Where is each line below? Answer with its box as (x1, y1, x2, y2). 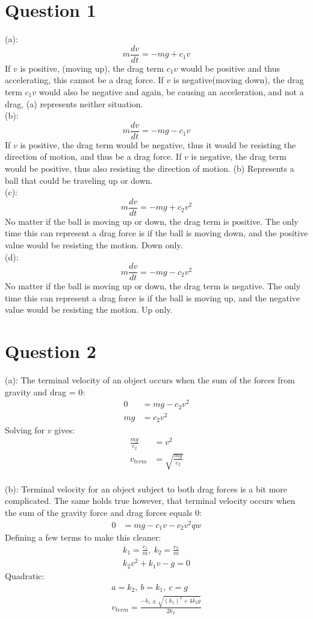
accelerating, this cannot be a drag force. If (5, 74, 164, 86)
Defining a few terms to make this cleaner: (5, 531, 161, 544)
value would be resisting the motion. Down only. (5, 239, 183, 251)
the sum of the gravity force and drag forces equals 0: (5, 506, 202, 519)
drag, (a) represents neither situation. (5, 97, 143, 110)
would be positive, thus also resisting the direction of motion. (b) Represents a (5, 162, 294, 174)
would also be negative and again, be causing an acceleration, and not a (39, 85, 304, 98)
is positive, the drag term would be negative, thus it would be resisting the (20, 138, 296, 151)
